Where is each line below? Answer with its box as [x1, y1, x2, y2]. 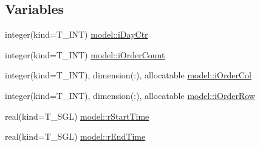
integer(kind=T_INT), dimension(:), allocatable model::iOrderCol [5, 69, 251, 81]
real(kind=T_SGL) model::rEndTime [5, 130, 146, 143]
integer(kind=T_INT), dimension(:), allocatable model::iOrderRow [5, 89, 255, 101]
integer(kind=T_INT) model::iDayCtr [5, 28, 148, 41]
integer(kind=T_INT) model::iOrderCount [5, 48, 165, 61]
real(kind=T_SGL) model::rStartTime [5, 109, 149, 122]
